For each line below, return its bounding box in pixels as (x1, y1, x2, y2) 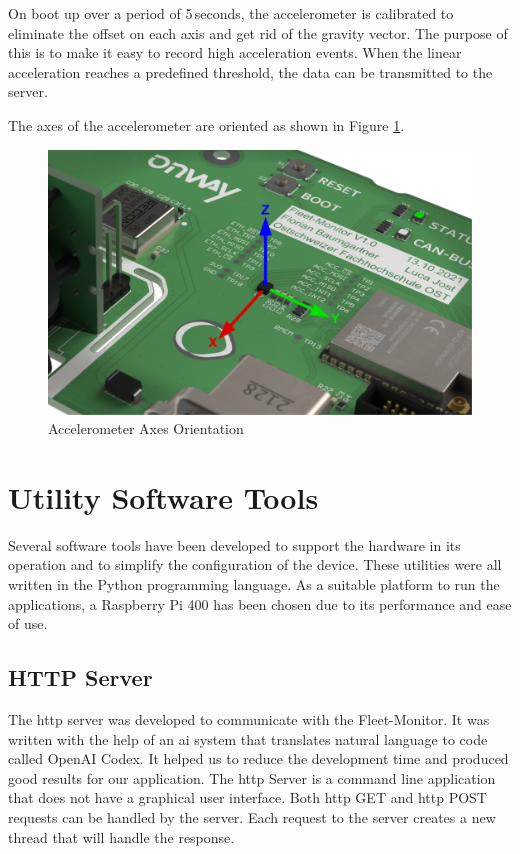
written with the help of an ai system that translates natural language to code (8, 728, 488, 749)
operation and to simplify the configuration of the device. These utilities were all (8, 554, 502, 575)
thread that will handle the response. (8, 826, 235, 847)
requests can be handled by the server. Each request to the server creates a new (8, 807, 496, 828)
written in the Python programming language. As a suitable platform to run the (8, 574, 500, 595)
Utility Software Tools (8, 476, 319, 517)
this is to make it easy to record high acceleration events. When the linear (8, 42, 462, 63)
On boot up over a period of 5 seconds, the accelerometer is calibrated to (8, 3, 454, 23)
